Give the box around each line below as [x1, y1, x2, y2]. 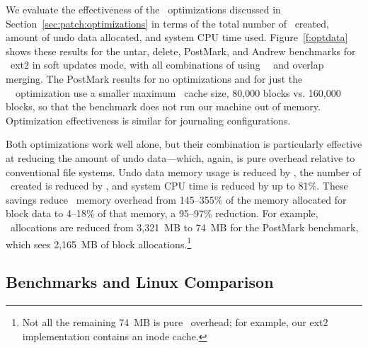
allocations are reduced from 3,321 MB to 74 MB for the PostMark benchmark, [10, 219, 359, 234]
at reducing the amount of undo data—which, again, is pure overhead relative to [6, 150, 355, 165]
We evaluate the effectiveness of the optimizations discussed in [6, 2, 281, 16]
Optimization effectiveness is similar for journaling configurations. [6, 112, 291, 127]
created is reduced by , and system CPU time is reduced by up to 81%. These [10, 178, 348, 193]
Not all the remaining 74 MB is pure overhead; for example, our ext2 [22, 314, 328, 329]
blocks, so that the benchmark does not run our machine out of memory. [6, 99, 321, 114]
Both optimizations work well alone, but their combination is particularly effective [6, 137, 362, 151]
